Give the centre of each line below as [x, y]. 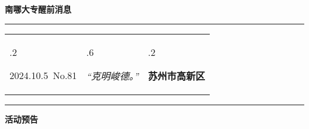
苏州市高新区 [177, 75]
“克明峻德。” [113, 75]
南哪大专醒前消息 [38, 9]
